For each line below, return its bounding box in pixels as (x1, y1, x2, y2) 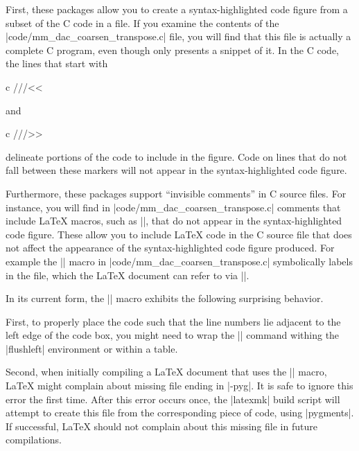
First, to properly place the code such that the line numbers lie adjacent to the (6, 314, 341, 328)
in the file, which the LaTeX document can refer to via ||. (6, 267, 249, 282)
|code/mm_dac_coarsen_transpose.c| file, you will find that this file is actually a (6, 29, 351, 44)
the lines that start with (6, 56, 108, 71)
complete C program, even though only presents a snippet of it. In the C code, (6, 42, 339, 57)
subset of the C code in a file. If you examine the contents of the (6, 15, 279, 30)
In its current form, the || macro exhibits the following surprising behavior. (6, 291, 324, 306)
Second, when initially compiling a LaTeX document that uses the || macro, (6, 364, 327, 379)
